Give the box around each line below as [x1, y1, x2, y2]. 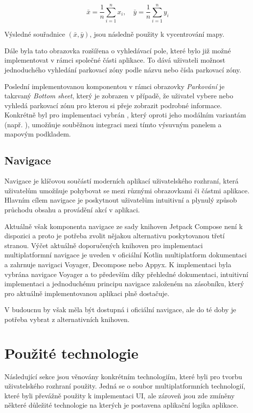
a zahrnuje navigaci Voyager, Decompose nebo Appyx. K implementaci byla [4, 259, 231, 270]
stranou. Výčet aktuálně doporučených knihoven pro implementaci [4, 240, 203, 250]
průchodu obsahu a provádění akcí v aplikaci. [4, 205, 140, 215]
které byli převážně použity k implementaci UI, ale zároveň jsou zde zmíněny [4, 390, 235, 400]
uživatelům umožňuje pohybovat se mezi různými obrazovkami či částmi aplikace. [4, 185, 250, 195]
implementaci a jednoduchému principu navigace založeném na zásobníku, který [4, 278, 244, 289]
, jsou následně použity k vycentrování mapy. [90, 29, 225, 39]
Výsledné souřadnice [4, 29, 65, 39]
